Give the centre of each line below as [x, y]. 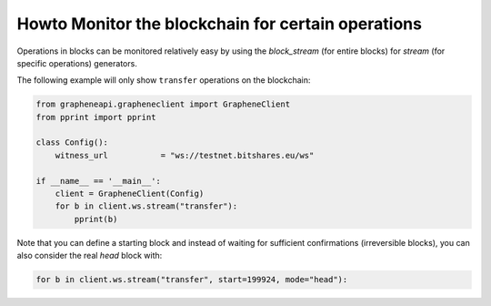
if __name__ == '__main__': [98, 181]
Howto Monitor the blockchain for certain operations [220, 24]
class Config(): [72, 143]
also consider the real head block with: [90, 256]
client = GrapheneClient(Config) [130, 194]
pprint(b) [96, 219]
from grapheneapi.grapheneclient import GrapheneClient [163, 104]
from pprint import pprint [96, 117]
